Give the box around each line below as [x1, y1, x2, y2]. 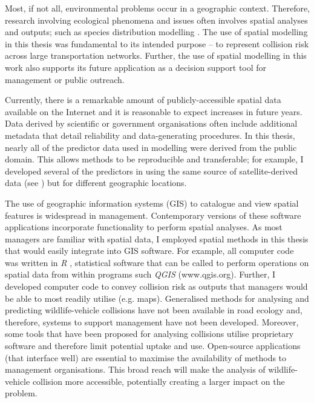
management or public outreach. [5, 73, 125, 85]
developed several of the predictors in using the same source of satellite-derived [5, 164, 298, 177]
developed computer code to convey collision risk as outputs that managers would [5, 280, 308, 293]
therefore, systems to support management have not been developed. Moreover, [5, 315, 299, 328]
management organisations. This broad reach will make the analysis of [5, 363, 266, 376]
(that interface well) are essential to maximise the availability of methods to [5, 351, 287, 364]
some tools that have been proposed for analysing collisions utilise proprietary [5, 327, 294, 340]
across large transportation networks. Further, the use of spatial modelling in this [5, 49, 307, 62]
